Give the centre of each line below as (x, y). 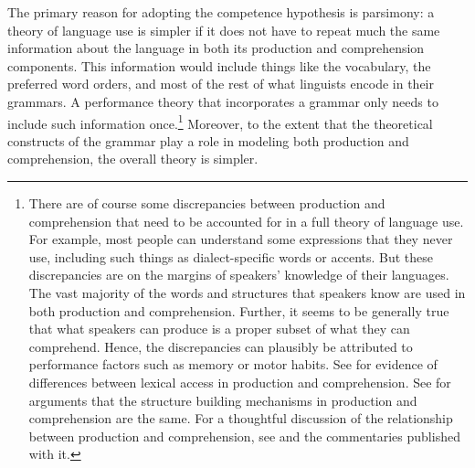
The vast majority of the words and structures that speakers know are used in (247, 292)
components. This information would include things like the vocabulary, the (219, 65)
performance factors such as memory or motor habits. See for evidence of (233, 364)
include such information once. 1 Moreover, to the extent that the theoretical (220, 122)
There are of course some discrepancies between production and (207, 203)
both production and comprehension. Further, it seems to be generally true (239, 310)
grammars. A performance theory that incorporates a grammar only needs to (223, 101)
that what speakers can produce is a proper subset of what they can (219, 329)
